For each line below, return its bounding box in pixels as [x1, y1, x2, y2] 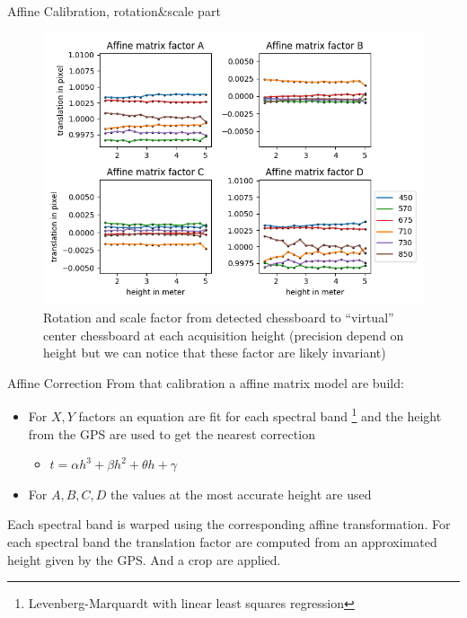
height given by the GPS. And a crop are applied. [7, 550, 281, 569]
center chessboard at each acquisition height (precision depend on [43, 325, 404, 344]
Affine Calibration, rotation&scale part [7, 2, 221, 20]
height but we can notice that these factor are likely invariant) [43, 343, 386, 362]
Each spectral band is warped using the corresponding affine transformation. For [7, 515, 451, 534]
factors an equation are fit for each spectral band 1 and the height [78, 404, 442, 426]
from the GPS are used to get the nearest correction [28, 424, 315, 443]
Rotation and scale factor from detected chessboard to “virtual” [43, 308, 394, 327]
